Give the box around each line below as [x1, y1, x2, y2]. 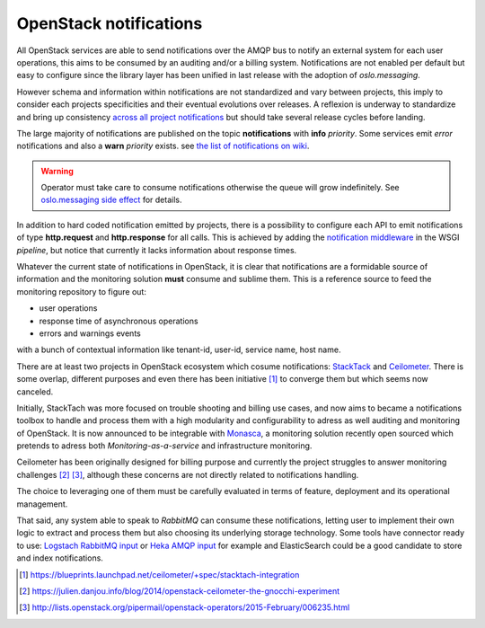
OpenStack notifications [16, 13, 203, 33]
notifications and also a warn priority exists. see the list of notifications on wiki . [16, 140, 310, 152]
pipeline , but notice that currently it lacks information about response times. [16, 244, 297, 255]
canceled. [16, 386, 54, 397]
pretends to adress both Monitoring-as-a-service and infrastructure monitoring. [16, 440, 313, 451]
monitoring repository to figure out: [16, 286, 147, 296]
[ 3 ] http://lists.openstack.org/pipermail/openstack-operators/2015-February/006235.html [19, 602, 350, 613]
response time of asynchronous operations [39, 315, 198, 326]
